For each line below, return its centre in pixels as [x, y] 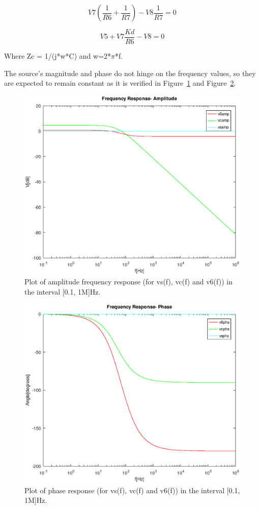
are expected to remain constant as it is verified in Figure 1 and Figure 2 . [120, 83]
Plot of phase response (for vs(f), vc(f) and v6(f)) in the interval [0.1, [132, 490]
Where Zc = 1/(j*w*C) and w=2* [58, 56]
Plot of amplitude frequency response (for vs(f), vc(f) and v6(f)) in [128, 282]
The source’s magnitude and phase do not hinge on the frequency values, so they [130, 73]
